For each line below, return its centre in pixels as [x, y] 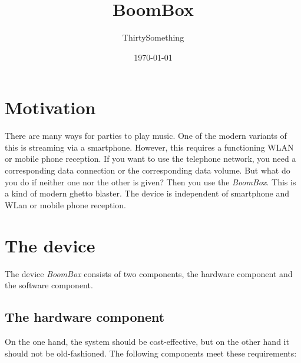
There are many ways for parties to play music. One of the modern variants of [146, 136]
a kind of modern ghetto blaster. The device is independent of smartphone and [147, 193]
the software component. [49, 285]
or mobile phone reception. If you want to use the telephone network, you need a [150, 159]
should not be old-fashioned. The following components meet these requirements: [151, 353]
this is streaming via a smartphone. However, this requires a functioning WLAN [149, 147]
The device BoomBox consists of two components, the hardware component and [149, 273]
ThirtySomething [153, 37]
